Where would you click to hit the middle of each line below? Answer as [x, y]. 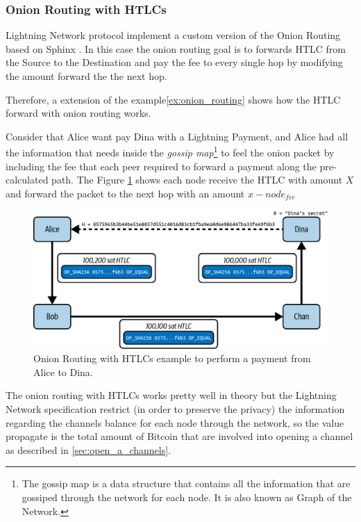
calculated [27, 180]
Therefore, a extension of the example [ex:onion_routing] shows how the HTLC [173, 99]
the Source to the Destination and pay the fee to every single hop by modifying [174, 62]
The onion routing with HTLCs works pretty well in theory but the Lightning [171, 395]
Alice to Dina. [63, 372]
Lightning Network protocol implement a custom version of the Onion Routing [173, 35]
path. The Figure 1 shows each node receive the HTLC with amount [197, 180]
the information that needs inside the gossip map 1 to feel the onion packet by [170, 152]
